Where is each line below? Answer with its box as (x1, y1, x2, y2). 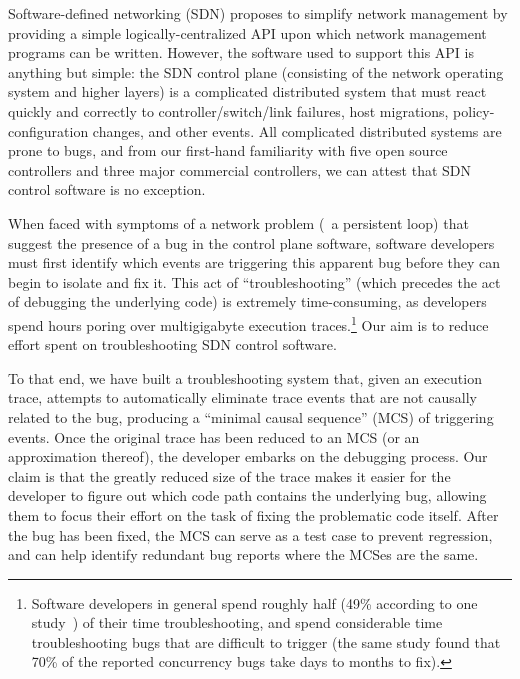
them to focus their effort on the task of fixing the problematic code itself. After (8, 504, 499, 525)
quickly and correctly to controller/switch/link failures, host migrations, (8, 100, 449, 121)
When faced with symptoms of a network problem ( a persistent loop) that (8, 212, 469, 233)
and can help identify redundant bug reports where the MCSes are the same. (8, 544, 479, 565)
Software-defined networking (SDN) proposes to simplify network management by (8, 3, 508, 23)
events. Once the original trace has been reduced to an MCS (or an (8, 426, 420, 447)
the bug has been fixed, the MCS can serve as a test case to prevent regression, (8, 524, 493, 545)
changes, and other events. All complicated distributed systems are (92, 120, 502, 141)
